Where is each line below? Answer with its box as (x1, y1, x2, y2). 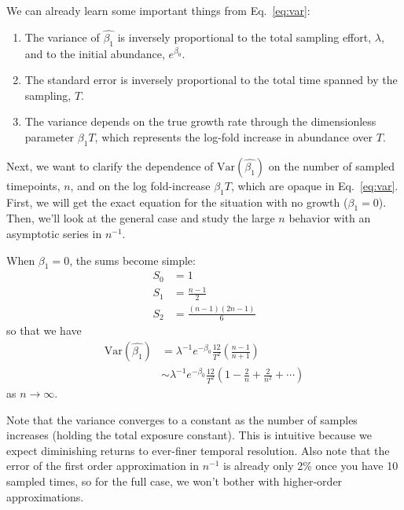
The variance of (24, 28, 100, 45)
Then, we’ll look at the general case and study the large (6, 210, 275, 226)
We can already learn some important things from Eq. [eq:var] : (6, 2, 310, 18)
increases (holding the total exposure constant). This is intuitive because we (6, 427, 372, 443)
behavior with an (288, 210, 371, 226)
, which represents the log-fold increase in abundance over (94, 128, 373, 145)
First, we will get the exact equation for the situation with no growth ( (6, 193, 348, 210)
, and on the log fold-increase (70, 177, 211, 193)
